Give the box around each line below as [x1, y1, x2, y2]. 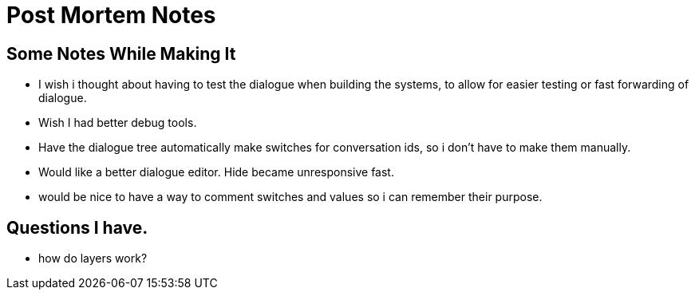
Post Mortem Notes [6, 2, 216, 29]
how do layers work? [38, 251, 148, 266]
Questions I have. [6, 217, 148, 238]
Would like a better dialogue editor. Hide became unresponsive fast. [38, 165, 394, 180]
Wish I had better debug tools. [38, 116, 197, 130]
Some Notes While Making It [6, 43, 236, 64]
